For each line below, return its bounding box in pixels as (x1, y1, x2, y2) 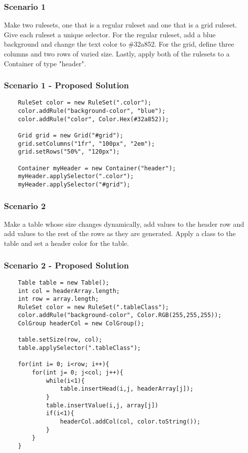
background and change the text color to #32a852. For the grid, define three (4, 39, 234, 49)
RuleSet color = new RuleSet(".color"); (18, 99, 151, 107)
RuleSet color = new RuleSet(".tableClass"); (18, 303, 169, 311)
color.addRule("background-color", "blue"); (18, 107, 166, 115)
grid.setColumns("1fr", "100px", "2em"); (18, 140, 155, 147)
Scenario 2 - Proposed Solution (4, 259, 129, 271)
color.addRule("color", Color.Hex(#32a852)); (18, 115, 169, 123)
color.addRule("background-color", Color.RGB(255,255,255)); (18, 312, 222, 319)
